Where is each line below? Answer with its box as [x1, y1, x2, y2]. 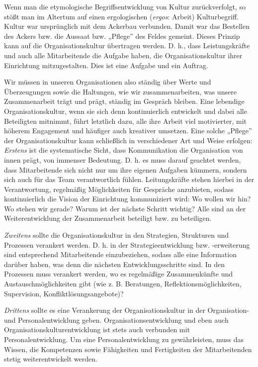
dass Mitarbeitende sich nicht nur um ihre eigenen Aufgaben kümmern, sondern [4, 164, 247, 175]
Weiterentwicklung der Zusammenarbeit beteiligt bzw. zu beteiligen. [4, 213, 212, 223]
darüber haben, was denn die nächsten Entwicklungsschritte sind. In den [4, 259, 225, 269]
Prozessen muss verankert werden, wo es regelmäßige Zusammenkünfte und [4, 269, 233, 279]
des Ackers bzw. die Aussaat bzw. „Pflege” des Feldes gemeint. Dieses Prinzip [4, 30, 240, 41]
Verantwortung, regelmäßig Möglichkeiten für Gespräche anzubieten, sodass [4, 183, 234, 194]
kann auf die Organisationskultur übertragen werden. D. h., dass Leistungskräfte [4, 40, 250, 51]
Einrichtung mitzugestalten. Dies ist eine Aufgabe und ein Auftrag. [4, 60, 208, 70]
